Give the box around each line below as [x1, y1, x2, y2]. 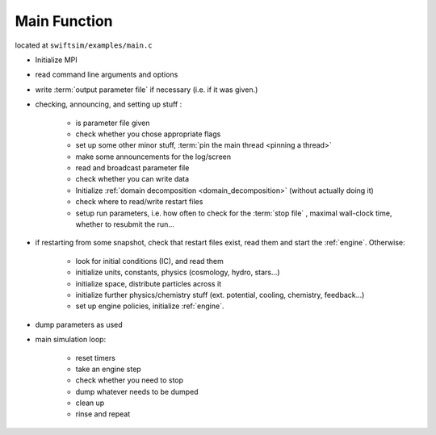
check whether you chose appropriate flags [75, 129, 221, 139]
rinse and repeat [75, 409, 131, 419]
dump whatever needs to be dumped [75, 387, 199, 396]
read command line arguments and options [35, 69, 178, 80]
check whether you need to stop [75, 375, 184, 385]
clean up [75, 398, 105, 408]
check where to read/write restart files [75, 197, 203, 207]
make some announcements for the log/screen [75, 152, 232, 161]
